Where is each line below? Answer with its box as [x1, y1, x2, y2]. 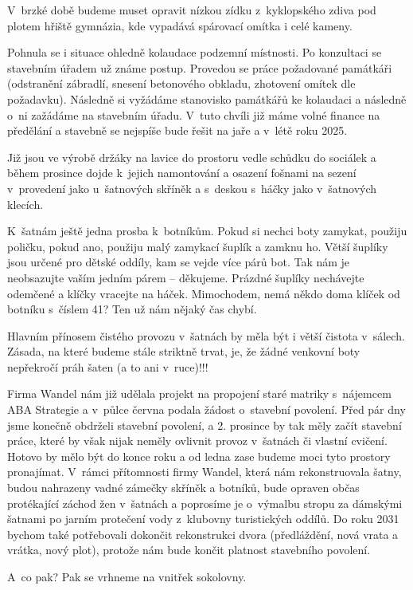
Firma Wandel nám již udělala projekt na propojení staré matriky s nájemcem [7, 385, 392, 402]
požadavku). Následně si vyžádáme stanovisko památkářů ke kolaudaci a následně [7, 90, 407, 107]
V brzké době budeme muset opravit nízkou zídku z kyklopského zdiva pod [7, 2, 376, 18]
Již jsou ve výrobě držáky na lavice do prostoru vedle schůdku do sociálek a [7, 148, 376, 165]
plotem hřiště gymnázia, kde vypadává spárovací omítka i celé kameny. [7, 17, 353, 33]
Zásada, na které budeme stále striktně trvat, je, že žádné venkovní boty [7, 343, 360, 360]
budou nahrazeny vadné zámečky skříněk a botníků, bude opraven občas [7, 479, 360, 496]
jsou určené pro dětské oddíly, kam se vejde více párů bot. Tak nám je [7, 254, 350, 270]
